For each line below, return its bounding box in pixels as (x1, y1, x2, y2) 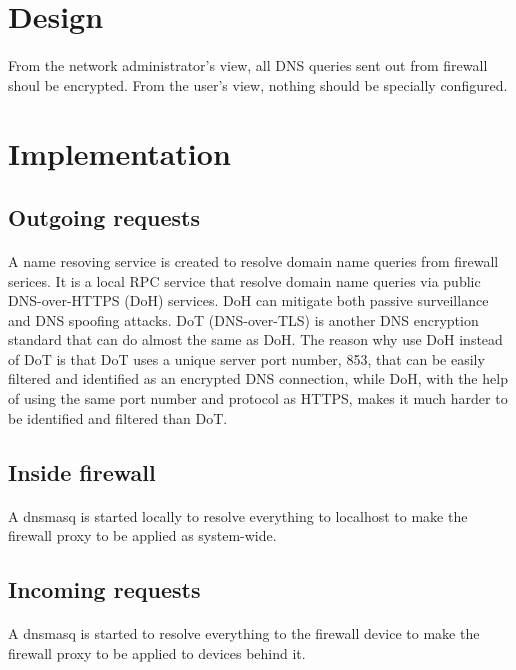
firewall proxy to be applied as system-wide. (8, 525, 277, 546)
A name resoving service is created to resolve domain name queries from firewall (8, 250, 499, 271)
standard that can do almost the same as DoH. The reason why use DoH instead (8, 329, 503, 350)
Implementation (8, 133, 231, 174)
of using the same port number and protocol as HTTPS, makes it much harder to (8, 388, 508, 409)
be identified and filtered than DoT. (8, 407, 228, 428)
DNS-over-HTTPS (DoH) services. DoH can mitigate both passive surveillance (8, 290, 489, 311)
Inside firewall (8, 456, 156, 487)
